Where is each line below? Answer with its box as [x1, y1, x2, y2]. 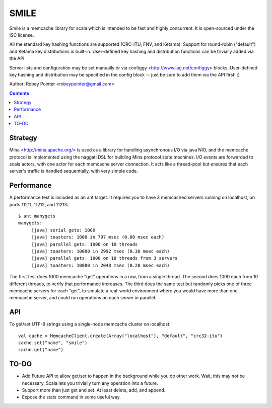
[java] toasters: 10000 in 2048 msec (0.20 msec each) [31, 262, 170, 268]
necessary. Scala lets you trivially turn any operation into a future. [22, 380, 158, 386]
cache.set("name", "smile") [18, 340, 88, 346]
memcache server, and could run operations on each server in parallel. [9, 295, 157, 301]
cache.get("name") [18, 347, 64, 353]
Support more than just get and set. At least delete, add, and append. [22, 387, 166, 393]
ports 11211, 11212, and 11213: [9, 201, 69, 207]
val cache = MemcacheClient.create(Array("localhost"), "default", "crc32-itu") [18, 333, 223, 339]
